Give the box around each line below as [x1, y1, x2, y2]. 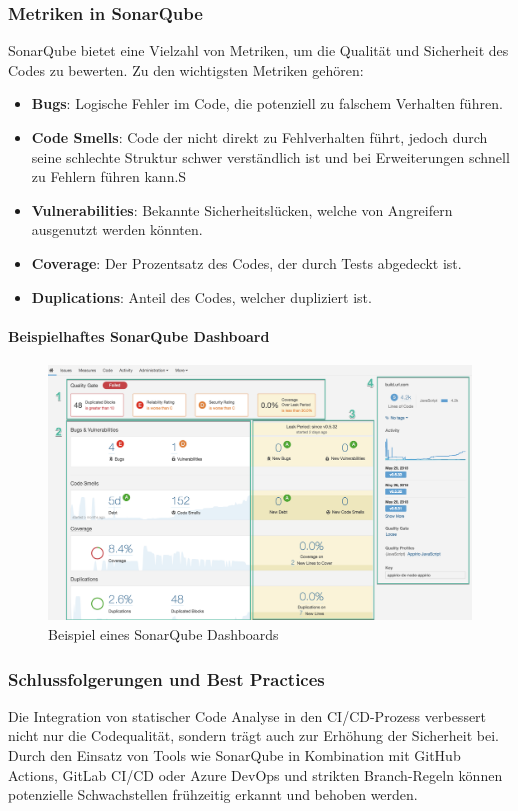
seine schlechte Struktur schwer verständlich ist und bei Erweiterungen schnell [31, 146, 510, 167]
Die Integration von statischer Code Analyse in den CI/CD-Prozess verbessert [8, 705, 487, 726]
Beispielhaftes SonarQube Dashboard [8, 325, 270, 346]
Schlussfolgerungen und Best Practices [8, 666, 325, 691]
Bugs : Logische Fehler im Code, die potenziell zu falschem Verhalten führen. [31, 93, 503, 114]
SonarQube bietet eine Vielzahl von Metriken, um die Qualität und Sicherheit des [8, 40, 509, 61]
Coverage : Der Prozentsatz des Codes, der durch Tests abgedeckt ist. [31, 252, 462, 273]
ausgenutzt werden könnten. [31, 219, 203, 240]
